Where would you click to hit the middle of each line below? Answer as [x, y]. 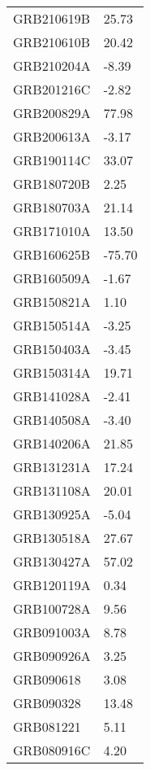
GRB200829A [52, 113]
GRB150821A [52, 302]
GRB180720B [51, 184]
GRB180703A [52, 207]
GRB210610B [51, 42]
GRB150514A [52, 325]
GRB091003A [52, 632]
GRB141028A [52, 396]
